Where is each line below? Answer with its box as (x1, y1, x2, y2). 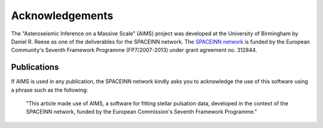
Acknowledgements (11, 9, 114, 22)
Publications (11, 62, 59, 72)
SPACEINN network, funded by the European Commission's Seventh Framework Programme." (26, 108, 257, 115)
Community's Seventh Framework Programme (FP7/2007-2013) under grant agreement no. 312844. (11, 47, 257, 54)
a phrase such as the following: (11, 86, 89, 93)
